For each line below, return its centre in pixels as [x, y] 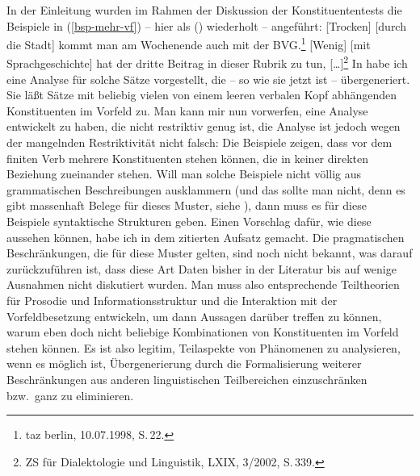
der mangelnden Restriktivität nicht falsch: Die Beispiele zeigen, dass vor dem [199, 142]
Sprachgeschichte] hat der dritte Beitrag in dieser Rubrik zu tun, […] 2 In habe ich [207, 62]
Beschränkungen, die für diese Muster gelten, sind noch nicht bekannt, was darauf [210, 253]
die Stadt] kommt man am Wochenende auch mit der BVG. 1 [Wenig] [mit [189, 43]
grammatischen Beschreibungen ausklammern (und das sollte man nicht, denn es [206, 189]
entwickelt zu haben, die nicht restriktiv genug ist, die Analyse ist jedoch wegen [204, 126]
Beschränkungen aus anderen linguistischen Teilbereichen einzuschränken [187, 379]
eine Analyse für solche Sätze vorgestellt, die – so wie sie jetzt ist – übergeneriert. [208, 79]
